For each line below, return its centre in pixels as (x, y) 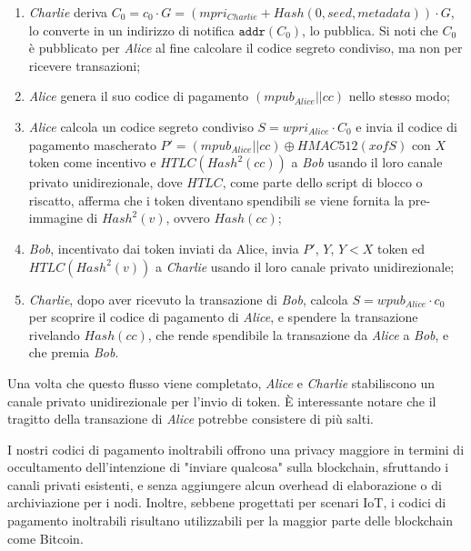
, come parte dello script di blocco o (322, 182)
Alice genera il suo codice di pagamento (139, 96)
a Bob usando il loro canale (367, 162)
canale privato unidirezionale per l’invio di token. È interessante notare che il (222, 401)
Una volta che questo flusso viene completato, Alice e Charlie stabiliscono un (221, 382)
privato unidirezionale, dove (105, 182)
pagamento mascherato (92, 144)
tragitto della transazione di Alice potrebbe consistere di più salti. (190, 419)
